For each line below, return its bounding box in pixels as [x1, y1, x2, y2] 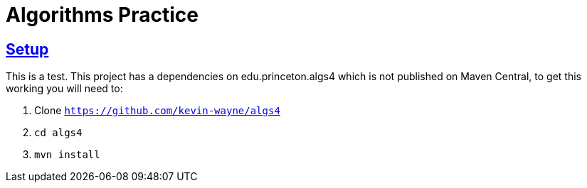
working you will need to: [6, 82, 123, 95]
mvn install [34, 149, 100, 161]
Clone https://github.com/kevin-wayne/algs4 [34, 104, 280, 117]
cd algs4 [34, 127, 83, 139]
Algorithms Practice [6, 3, 199, 27]
